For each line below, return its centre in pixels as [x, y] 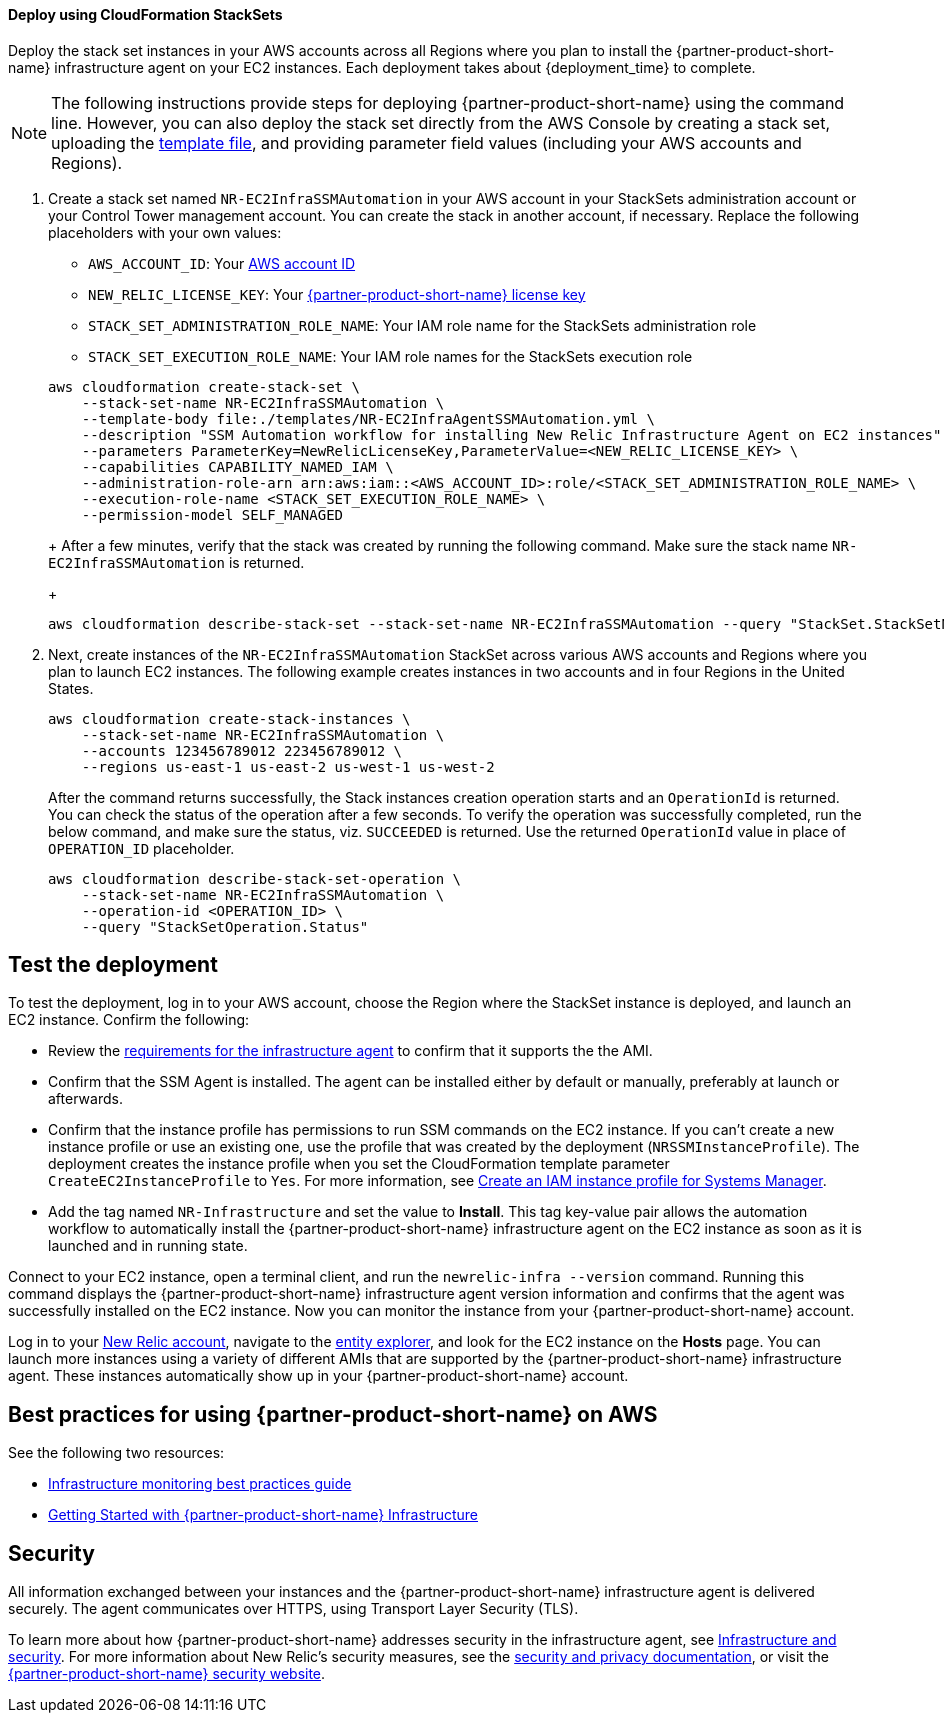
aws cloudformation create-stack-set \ [204, 386]
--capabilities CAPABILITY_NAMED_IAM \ [237, 466]
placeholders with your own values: [165, 232]
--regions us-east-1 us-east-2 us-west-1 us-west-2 [288, 766]
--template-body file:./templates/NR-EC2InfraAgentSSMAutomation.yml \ [368, 418]
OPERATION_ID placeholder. [141, 848]
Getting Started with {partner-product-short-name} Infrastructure [263, 1515]
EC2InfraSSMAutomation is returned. [176, 562]
